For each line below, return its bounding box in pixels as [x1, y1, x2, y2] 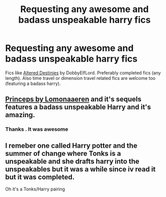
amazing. [5, 111, 35, 119]
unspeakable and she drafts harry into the [5, 157, 140, 165]
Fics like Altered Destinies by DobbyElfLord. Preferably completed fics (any [5, 69, 161, 76]
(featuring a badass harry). [5, 80, 61, 86]
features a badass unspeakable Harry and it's [5, 103, 151, 112]
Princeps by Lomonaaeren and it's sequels [5, 95, 142, 104]
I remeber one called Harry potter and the [5, 141, 137, 150]
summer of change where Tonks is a [5, 149, 121, 158]
